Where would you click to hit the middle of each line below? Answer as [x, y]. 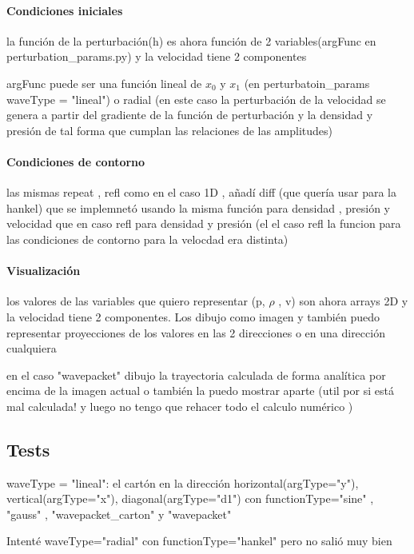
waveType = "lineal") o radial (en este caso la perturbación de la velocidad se [196, 99]
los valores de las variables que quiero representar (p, [136, 301]
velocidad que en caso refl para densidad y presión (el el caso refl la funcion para [204, 223]
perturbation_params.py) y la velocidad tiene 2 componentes [157, 56]
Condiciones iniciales [65, 10]
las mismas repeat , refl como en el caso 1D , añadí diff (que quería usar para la [201, 192]
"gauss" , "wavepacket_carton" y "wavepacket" [119, 514]
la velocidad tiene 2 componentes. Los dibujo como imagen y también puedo [193, 316]
